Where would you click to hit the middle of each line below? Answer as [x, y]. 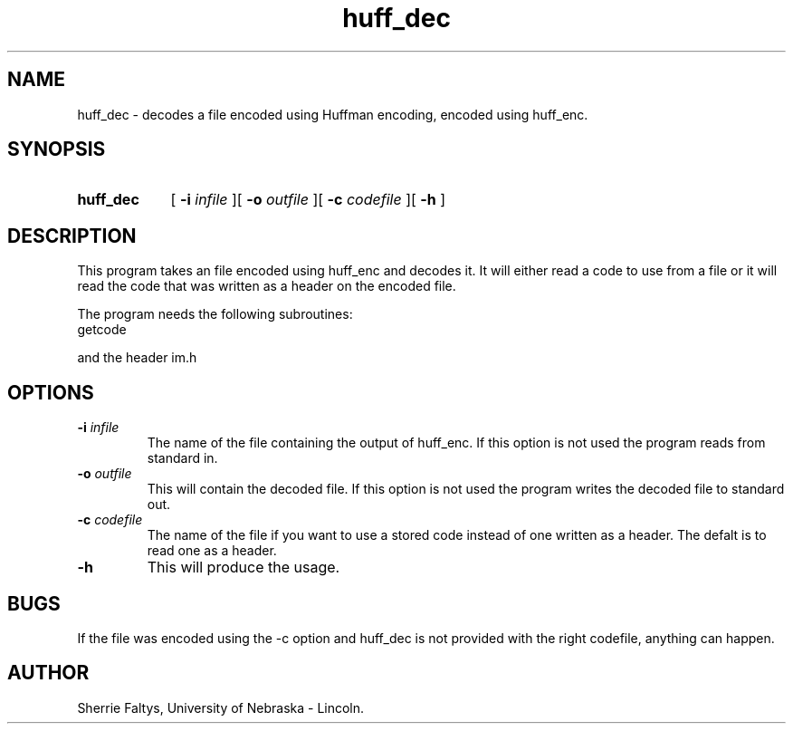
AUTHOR [48, 673]
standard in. [182, 458]
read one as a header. [212, 551]
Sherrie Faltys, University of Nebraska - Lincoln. [221, 707]
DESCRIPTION [72, 236]
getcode [102, 330]
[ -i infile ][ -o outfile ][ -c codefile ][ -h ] [308, 200]
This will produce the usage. [244, 567]
